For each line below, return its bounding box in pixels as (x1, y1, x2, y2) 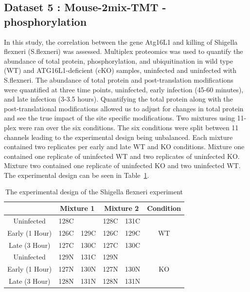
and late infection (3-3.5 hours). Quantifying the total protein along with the (4, 94, 233, 104)
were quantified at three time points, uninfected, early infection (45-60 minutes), (4, 84, 244, 94)
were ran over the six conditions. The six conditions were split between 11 (18, 122, 239, 132)
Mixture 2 (104, 203, 139, 213)
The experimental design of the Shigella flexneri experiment (5, 186, 183, 196)
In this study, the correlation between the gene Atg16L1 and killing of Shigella (4, 36, 238, 47)
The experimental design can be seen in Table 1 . (4, 170, 149, 180)
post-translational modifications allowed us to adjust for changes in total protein (4, 103, 244, 113)
